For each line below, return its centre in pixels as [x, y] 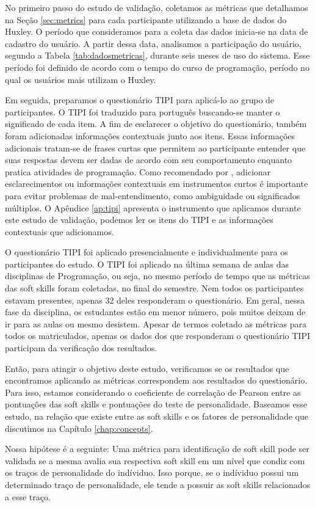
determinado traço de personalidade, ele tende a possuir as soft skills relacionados [158, 484]
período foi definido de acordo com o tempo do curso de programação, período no [157, 67]
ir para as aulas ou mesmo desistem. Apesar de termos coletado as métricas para [156, 323]
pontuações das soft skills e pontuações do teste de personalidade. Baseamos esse [156, 404]
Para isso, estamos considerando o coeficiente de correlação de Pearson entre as [153, 392]
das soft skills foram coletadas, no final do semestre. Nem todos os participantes [154, 288]
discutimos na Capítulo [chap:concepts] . [79, 428]
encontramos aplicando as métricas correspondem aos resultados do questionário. [156, 380]
